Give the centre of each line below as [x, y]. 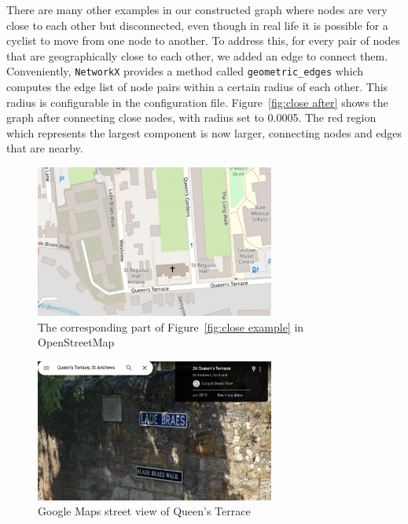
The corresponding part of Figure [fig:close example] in [171, 326]
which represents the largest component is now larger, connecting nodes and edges [204, 132]
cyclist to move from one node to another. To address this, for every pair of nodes [204, 40]
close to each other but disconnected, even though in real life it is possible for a [197, 25]
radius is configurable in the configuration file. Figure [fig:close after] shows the [197, 102]
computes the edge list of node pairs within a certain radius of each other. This [197, 87]
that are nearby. [45, 148]
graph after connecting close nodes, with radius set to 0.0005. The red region [191, 117]
